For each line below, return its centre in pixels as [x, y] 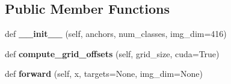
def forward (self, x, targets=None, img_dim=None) [104, 74]
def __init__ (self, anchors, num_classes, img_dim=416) [116, 34]
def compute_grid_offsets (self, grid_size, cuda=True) [112, 53]
